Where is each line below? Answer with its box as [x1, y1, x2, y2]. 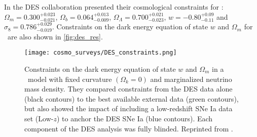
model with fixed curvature [27, 73, 112, 84]
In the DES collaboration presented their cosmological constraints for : [4, 2, 224, 12]
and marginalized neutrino [150, 73, 232, 84]
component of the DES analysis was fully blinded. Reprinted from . [24, 123, 233, 133]
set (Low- [24, 113, 54, 123]
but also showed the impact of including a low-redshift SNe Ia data [24, 103, 233, 114]
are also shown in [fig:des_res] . [7, 31, 103, 41]
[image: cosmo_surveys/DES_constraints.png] [24, 49, 177, 57]
